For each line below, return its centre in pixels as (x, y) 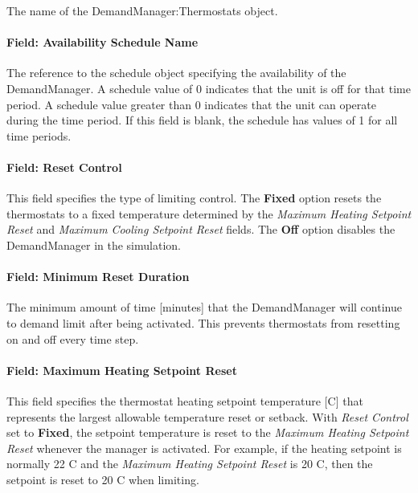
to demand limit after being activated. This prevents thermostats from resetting (203, 322)
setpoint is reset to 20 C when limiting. (103, 479)
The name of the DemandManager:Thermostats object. (142, 10)
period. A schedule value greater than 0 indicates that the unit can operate (191, 104)
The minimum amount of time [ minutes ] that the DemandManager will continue (204, 307)
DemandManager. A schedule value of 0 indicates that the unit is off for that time (209, 88)
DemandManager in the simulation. (94, 244)
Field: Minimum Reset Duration (98, 277)
